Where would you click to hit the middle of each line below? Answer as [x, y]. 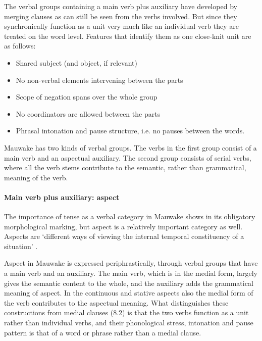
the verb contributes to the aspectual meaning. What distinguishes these [116, 302]
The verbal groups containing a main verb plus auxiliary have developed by [121, 6]
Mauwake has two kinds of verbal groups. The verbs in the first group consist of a [130, 147]
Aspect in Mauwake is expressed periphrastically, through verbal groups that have [131, 263]
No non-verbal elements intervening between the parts [99, 80]
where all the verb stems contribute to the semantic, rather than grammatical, [125, 167]
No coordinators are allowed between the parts [88, 113]
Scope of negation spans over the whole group [87, 97]
